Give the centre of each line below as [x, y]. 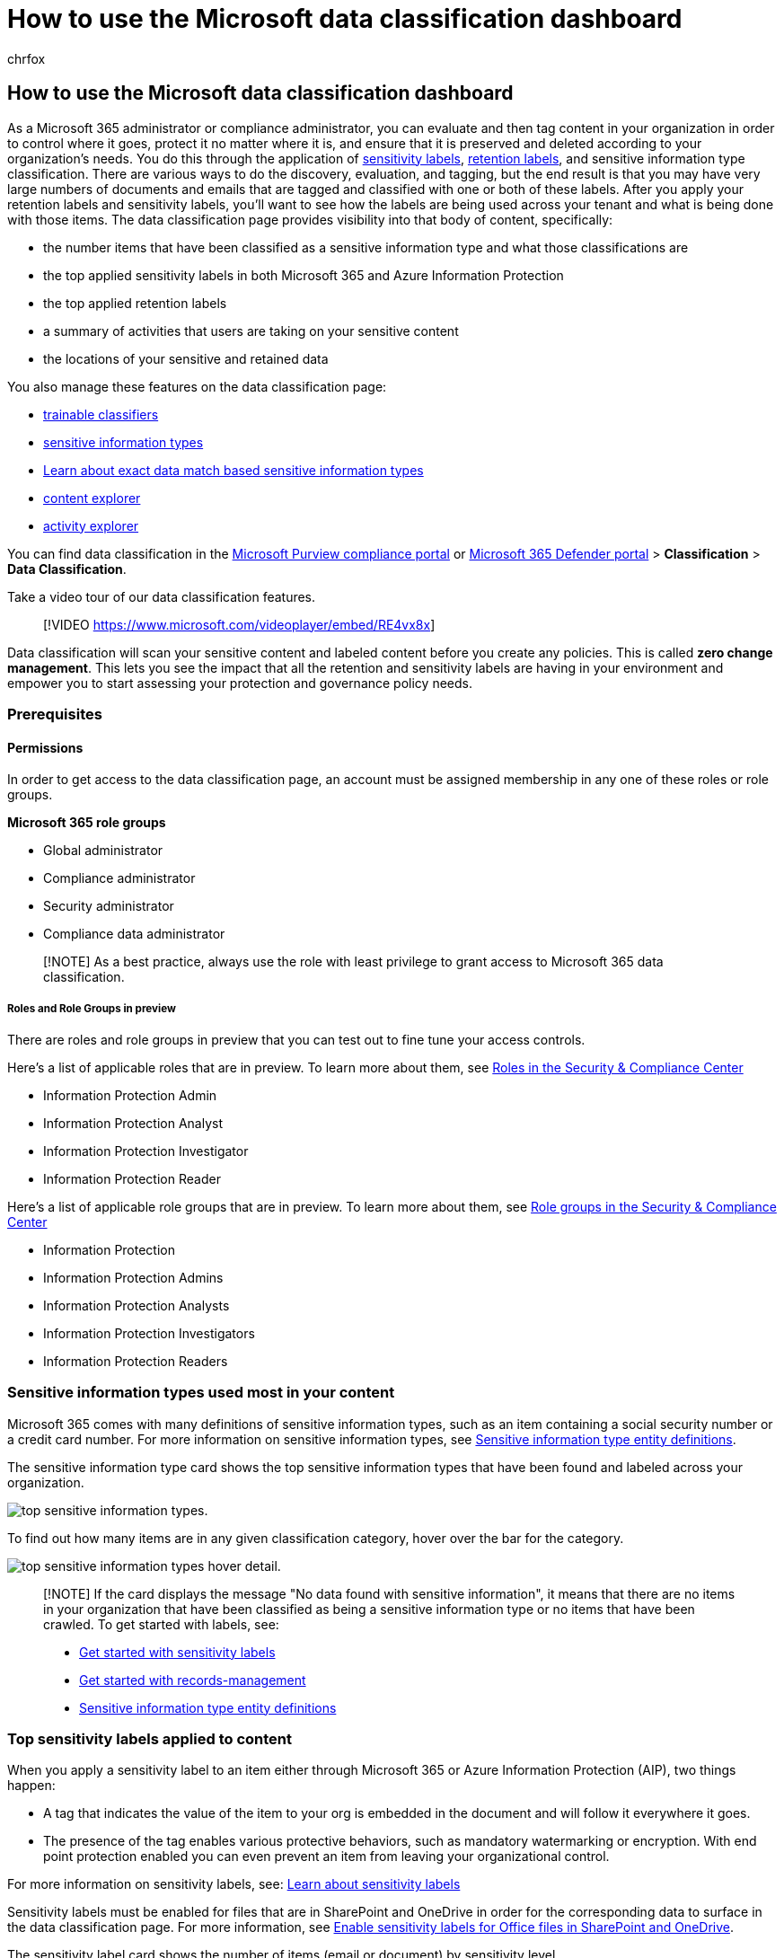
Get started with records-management [193, 1680]
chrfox [26, 58]
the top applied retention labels [135, 303]
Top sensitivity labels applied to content [150, 1739]
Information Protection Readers [136, 1361]
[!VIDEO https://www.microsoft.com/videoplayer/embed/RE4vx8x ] [239, 624]
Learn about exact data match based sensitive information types [233, 470]
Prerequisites [55, 714]
